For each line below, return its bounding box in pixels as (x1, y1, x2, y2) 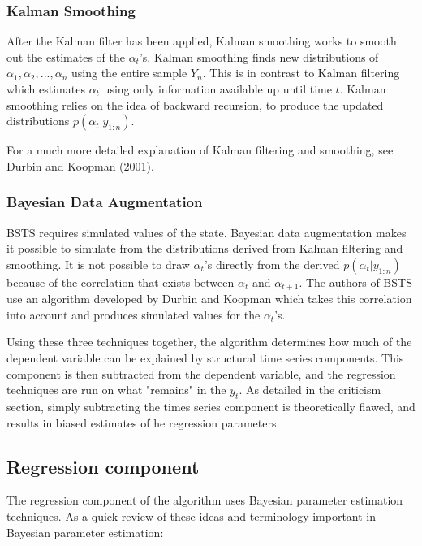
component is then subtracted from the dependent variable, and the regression (6, 365, 396, 382)
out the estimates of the (6, 48, 125, 65)
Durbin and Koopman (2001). (6, 157, 154, 174)
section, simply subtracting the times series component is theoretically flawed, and (6, 398, 416, 414)
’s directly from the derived (204, 255, 340, 272)
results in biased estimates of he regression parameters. (6, 414, 280, 431)
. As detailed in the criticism (239, 381, 381, 398)
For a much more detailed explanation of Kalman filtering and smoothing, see (6, 141, 394, 158)
